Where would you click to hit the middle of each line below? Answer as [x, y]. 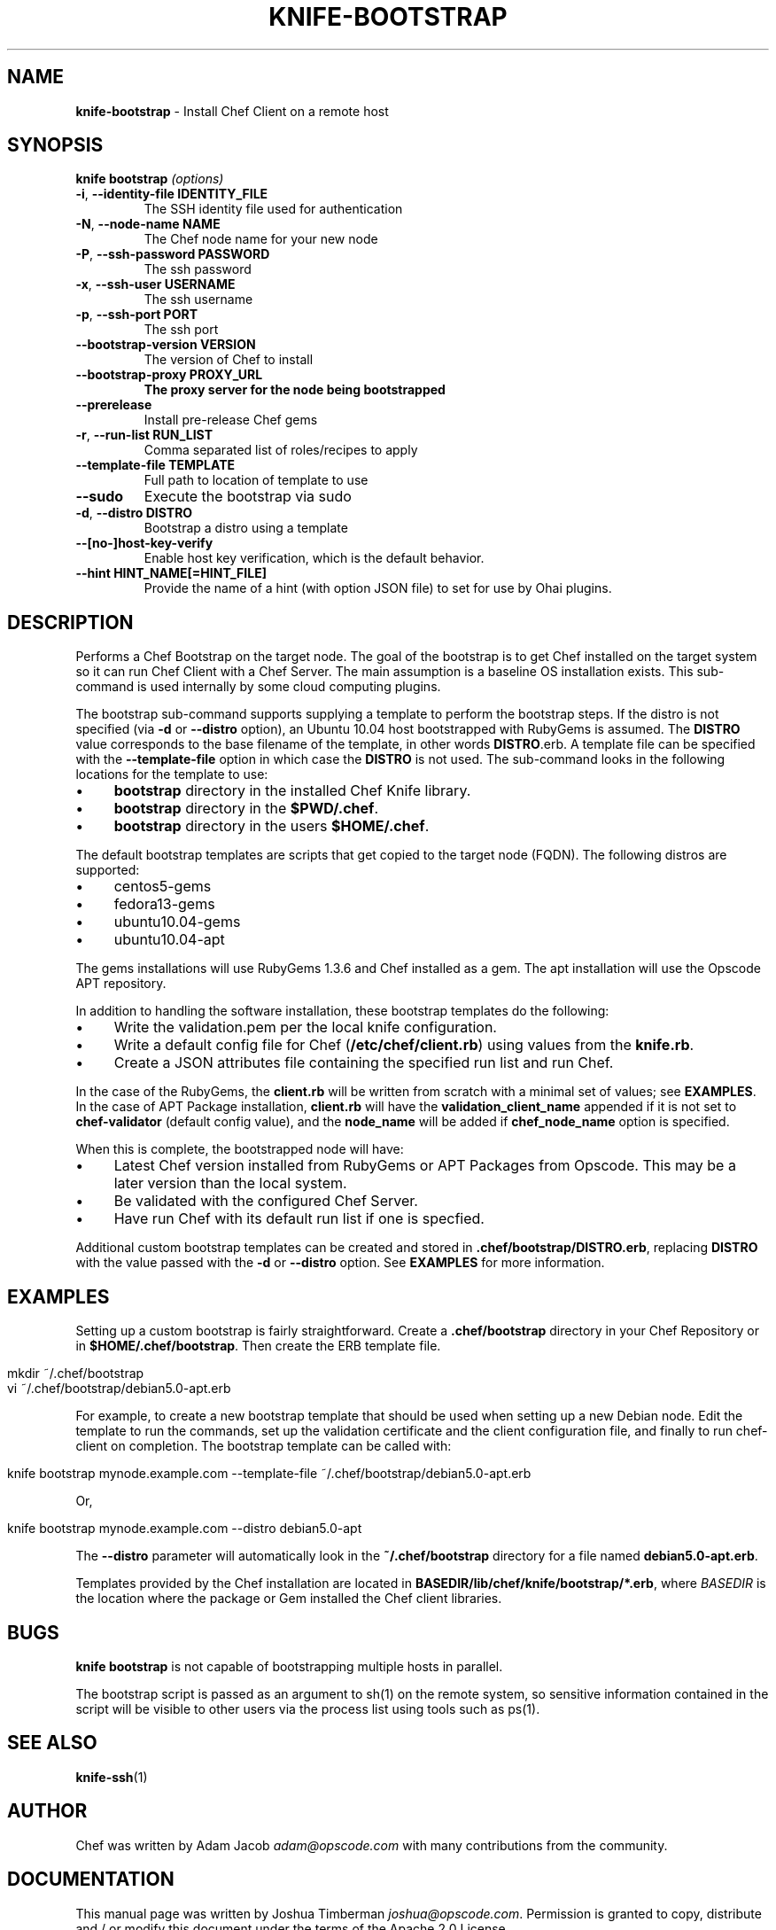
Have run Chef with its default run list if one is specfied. [299, 1219]
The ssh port [181, 330]
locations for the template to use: [172, 774]
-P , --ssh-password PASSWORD [173, 254]
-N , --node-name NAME [148, 224]
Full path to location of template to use [256, 480]
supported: [108, 870]
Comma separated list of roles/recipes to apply [281, 450]
